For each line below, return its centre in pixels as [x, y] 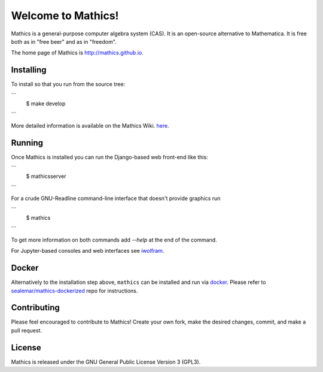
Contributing [35, 308]
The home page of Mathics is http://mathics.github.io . [77, 53]
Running [27, 143]
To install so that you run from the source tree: [68, 84]
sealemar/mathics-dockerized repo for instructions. [74, 291]
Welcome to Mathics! [65, 16]
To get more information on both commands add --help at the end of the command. [114, 240]
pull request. [26, 330]
